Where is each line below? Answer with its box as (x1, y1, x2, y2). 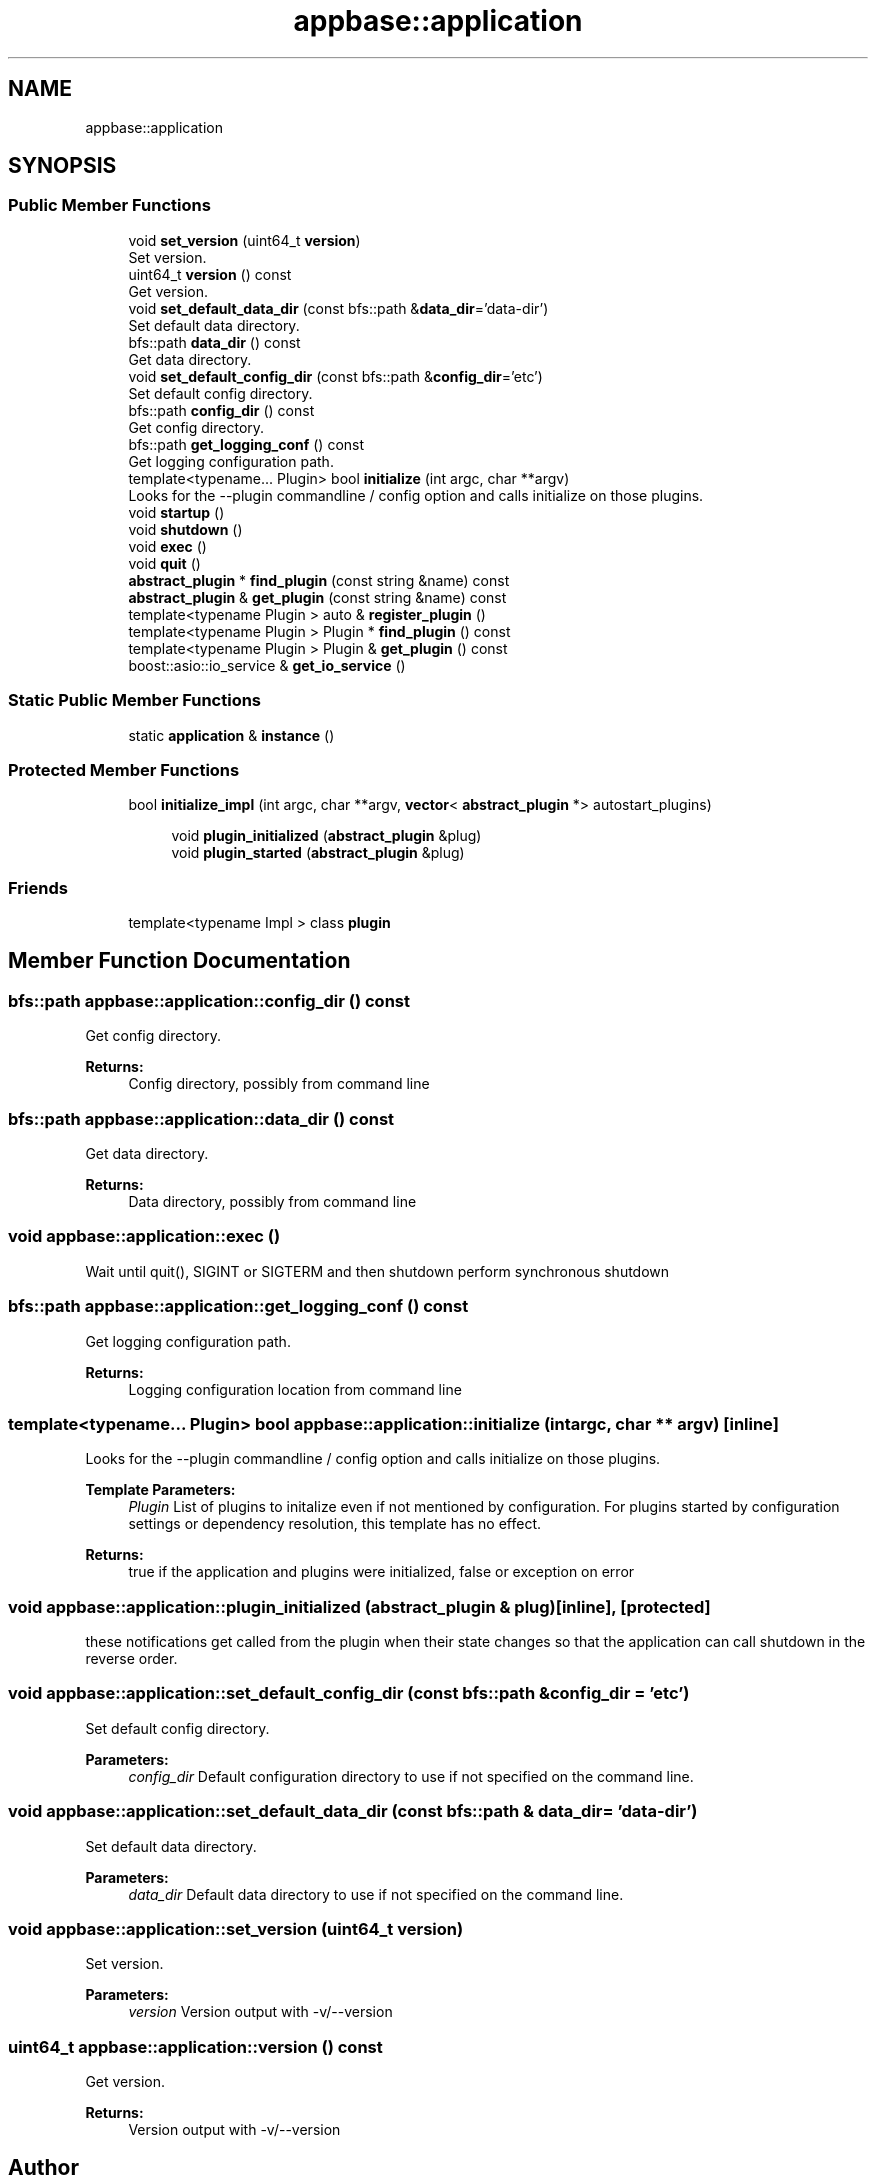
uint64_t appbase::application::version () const (8, 2036, 383, 2057)
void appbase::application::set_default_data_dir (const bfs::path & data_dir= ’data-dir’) (8, 1801, 698, 1822)
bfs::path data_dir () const (128, 333, 301, 351)
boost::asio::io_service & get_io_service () (128, 656, 406, 674)
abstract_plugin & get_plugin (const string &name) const (128, 588, 507, 606)
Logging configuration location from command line (128, 1380, 462, 1398)
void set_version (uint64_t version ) (128, 231, 361, 249)
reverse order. (85, 1650, 178, 1668)
